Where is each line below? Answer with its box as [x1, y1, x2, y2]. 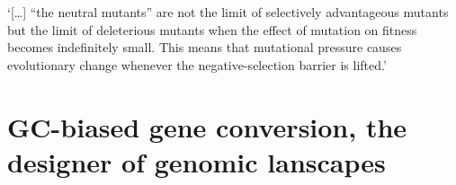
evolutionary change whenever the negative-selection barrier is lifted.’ [7, 55, 387, 74]
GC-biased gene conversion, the [7, 108, 407, 145]
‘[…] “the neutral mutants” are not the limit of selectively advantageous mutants [7, 3, 449, 21]
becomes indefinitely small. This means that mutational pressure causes [7, 38, 402, 57]
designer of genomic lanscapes [7, 143, 386, 180]
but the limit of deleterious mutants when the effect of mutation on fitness [7, 20, 417, 39]
